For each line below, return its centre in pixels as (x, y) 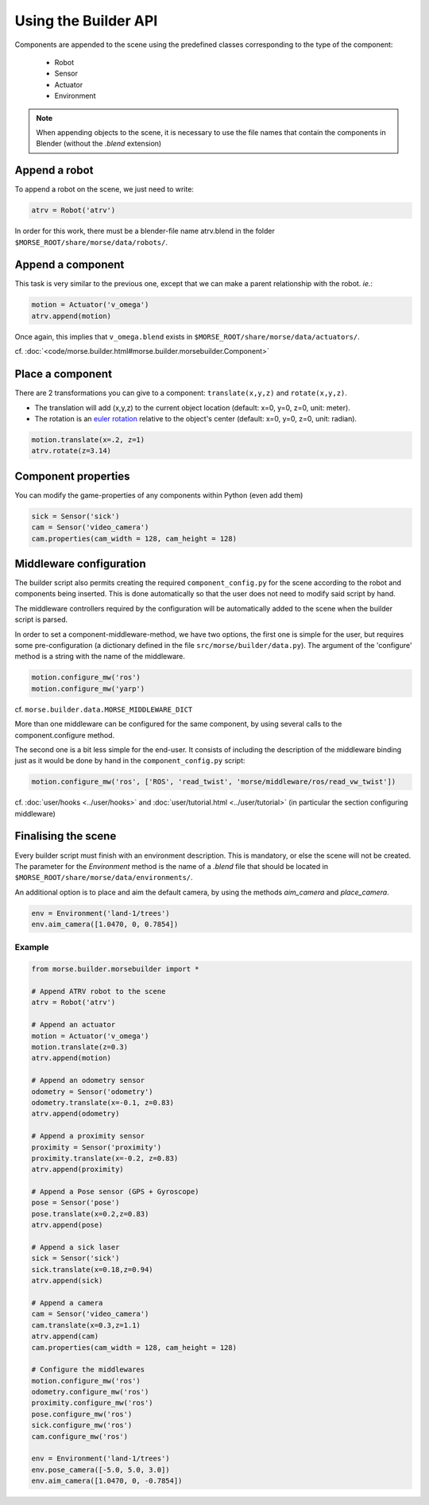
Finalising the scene (66, 836)
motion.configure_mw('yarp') (88, 688)
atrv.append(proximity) (78, 1169)
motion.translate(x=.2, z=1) (88, 440)
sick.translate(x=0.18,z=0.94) (93, 1269)
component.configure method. (65, 735)
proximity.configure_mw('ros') (93, 1403)
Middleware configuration (80, 563)
